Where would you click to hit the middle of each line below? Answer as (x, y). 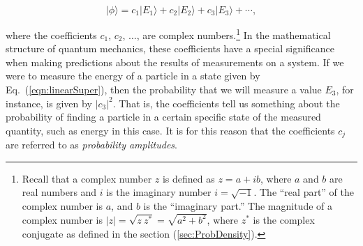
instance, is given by (49, 103)
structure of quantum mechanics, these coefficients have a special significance (170, 48)
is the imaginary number (159, 192)
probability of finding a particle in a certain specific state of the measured (163, 117)
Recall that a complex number (87, 178)
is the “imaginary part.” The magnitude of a (238, 206)
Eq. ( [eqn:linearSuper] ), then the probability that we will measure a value (164, 90)
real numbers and (59, 192)
